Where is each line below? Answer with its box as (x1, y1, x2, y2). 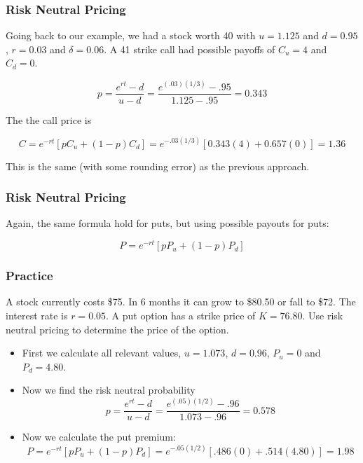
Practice (6, 267, 53, 284)
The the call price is (6, 112, 92, 127)
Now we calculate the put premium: (22, 429, 176, 444)
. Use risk (302, 307, 343, 322)
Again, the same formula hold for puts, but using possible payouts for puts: (6, 216, 329, 230)
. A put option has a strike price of (106, 307, 256, 322)
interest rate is (6, 307, 68, 322)
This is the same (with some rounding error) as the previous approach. (6, 158, 310, 173)
